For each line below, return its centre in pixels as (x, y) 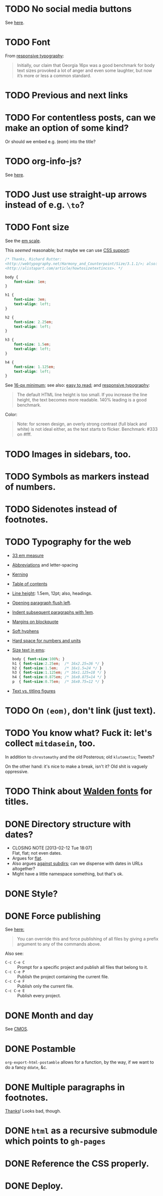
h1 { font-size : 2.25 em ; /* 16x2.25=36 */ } (58, 663)
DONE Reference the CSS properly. (77, 1164)
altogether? (24, 869)
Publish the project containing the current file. (63, 977)
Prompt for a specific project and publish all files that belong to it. (83, 967)
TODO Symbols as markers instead (77, 476)
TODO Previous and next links (66, 95)
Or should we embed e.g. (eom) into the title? (50, 142)
